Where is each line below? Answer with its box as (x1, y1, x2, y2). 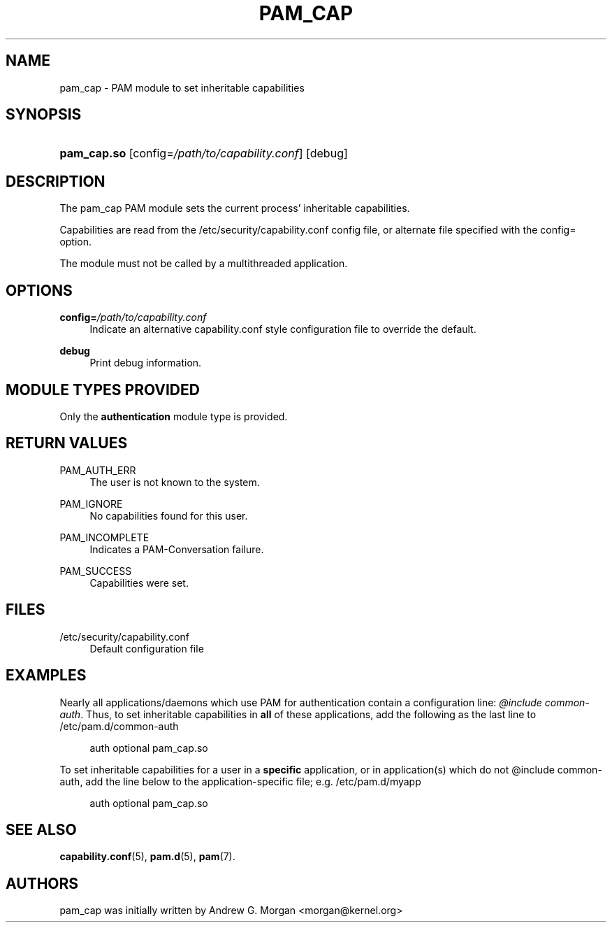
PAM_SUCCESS (59, 564, 132, 577)
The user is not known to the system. (89, 476, 260, 488)
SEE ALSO (6, 820, 77, 838)
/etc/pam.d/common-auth (59, 720, 179, 732)
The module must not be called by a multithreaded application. (59, 257, 348, 270)
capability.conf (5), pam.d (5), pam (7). (59, 850, 235, 863)
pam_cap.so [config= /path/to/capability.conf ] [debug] (59, 146, 348, 161)
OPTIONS (6, 281, 73, 299)
